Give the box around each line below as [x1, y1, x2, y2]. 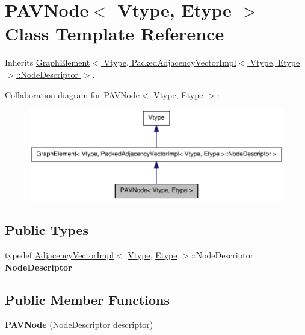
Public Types [5, 221, 89, 239]
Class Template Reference [5, 21, 224, 46]
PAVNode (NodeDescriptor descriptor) [5, 318, 153, 331]
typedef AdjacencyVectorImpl [5, 249, 114, 261]
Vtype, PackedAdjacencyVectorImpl [103, 56, 236, 69]
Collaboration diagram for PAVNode [5, 88, 140, 101]
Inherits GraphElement [5, 56, 90, 69]
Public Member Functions [5, 290, 170, 308]
